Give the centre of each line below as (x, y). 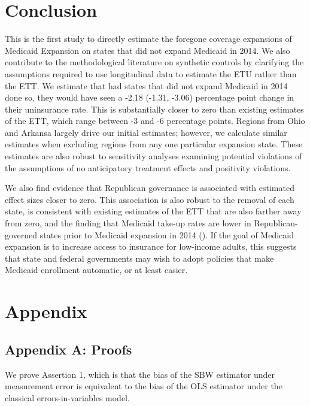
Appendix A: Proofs (69, 349)
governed (21, 234)
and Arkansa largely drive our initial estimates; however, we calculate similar (146, 132)
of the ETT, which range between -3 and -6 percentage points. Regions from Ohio (155, 121)
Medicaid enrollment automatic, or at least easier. (96, 270)
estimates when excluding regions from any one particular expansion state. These (154, 144)
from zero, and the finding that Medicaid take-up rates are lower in (128, 223)
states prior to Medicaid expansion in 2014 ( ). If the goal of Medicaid (167, 234)
